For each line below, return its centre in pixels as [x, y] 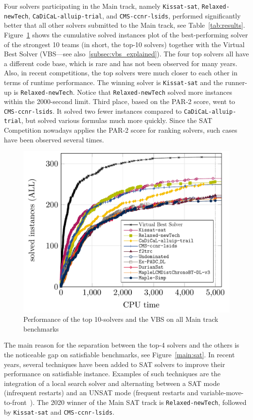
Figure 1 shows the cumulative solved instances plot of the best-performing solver [126, 34]
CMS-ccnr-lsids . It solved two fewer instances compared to [93, 111]
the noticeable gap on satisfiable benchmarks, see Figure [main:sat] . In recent [119, 354]
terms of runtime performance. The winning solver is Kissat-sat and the [114, 82]
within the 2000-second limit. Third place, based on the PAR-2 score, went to [120, 101]
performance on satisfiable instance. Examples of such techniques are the [112, 374]
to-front [15, 402]
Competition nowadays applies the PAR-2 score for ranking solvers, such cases [121, 130]
